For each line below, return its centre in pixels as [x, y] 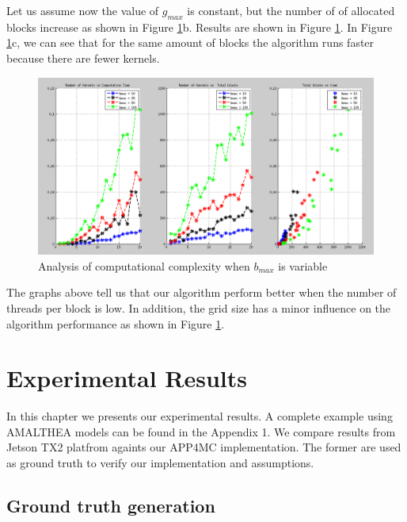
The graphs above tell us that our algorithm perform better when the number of [202, 292]
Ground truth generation [111, 506]
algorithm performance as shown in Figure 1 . [116, 323]
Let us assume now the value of [83, 10]
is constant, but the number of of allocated [291, 10]
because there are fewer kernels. [83, 58]
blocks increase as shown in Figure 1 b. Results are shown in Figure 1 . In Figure [200, 27]
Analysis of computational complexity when [144, 265]
